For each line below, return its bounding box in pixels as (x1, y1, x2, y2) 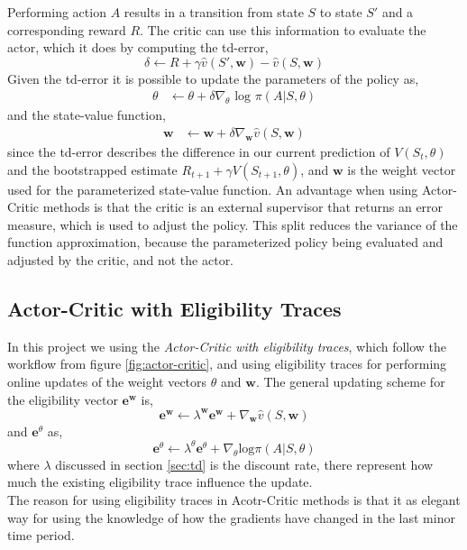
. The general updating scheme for (255, 371, 445, 390)
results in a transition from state (124, 3, 304, 21)
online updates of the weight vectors (7, 371, 207, 390)
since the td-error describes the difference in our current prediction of (7, 142, 390, 161)
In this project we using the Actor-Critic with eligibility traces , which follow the (7, 336, 447, 355)
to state (319, 3, 362, 21)
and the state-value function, (7, 105, 166, 124)
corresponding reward (7, 20, 126, 39)
